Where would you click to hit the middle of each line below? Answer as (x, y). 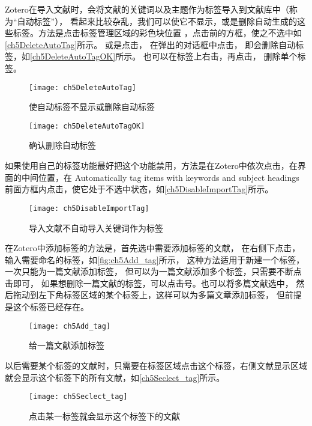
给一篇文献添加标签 (67, 345)
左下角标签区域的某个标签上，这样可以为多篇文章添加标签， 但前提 (170, 295)
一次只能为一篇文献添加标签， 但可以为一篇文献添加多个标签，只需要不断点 (153, 271)
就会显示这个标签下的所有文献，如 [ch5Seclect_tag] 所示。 (115, 377)
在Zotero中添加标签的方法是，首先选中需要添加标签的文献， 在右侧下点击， (153, 248)
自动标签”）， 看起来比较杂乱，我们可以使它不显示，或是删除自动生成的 (157, 21)
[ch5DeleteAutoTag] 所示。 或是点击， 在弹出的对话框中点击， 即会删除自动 (150, 44)
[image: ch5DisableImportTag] (89, 208)
